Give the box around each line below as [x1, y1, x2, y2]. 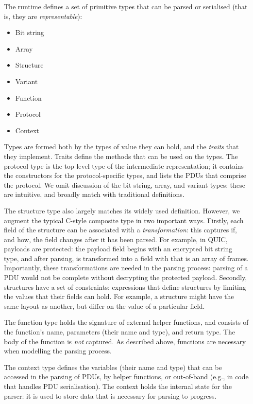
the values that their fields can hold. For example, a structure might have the [4, 291, 234, 301]
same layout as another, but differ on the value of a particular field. [4, 300, 205, 311]
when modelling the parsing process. [4, 346, 112, 356]
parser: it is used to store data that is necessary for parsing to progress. [4, 390, 217, 401]
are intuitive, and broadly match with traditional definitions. [4, 189, 185, 199]
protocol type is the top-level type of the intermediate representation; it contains [4, 160, 244, 171]
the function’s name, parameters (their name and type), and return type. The [4, 327, 235, 337]
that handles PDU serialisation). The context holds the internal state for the [4, 381, 232, 391]
